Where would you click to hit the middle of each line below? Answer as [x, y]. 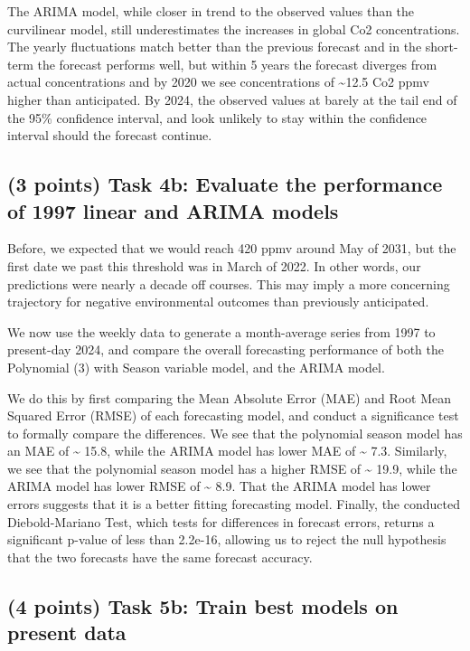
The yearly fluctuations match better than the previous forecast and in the [215, 47]
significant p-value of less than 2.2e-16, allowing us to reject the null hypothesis [227, 539]
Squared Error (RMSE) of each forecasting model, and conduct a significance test [233, 415]
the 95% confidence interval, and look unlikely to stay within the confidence [217, 117]
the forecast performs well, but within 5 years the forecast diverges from [237, 64]
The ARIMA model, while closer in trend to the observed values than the [211, 11]
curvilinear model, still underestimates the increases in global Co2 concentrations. [234, 28]
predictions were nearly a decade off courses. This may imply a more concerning [229, 283]
